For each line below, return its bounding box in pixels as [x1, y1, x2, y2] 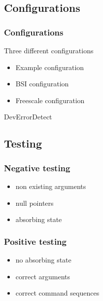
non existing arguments [15, 181, 86, 191]
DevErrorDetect [4, 112, 52, 122]
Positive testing [4, 235, 67, 247]
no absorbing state [15, 254, 71, 264]
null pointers [15, 197, 54, 208]
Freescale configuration [15, 95, 85, 105]
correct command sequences [15, 288, 100, 298]
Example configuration [15, 62, 84, 72]
